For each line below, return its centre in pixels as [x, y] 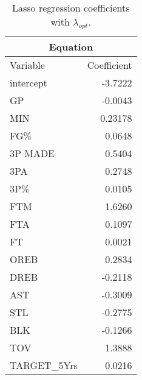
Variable [27, 65]
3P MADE [32, 153]
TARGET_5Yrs [44, 365]
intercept [29, 83]
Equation [71, 47]
